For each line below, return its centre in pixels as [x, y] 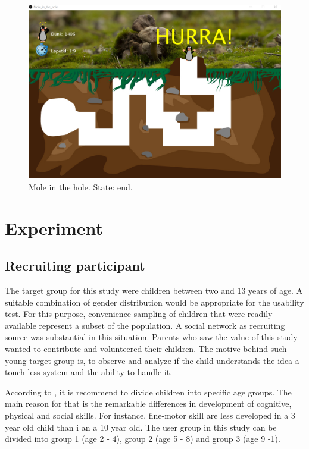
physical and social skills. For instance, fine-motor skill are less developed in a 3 [150, 415]
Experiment [54, 227]
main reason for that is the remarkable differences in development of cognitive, [148, 404]
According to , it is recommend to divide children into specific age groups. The [148, 392]
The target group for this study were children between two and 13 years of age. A [154, 291]
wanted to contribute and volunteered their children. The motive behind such [146, 349]
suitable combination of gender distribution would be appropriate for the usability [154, 302]
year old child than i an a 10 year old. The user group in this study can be [141, 427]
